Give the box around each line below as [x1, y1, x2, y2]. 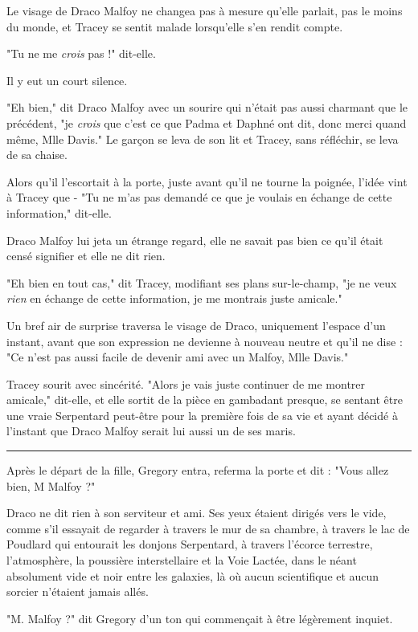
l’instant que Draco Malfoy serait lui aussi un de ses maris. [6, 422, 296, 439]
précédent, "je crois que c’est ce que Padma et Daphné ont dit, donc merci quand [6, 114, 407, 131]
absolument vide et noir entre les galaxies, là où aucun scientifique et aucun [6, 567, 379, 584]
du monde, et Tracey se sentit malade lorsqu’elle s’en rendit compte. [6, 18, 343, 35]
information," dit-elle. [6, 204, 112, 221]
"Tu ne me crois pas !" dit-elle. [6, 45, 156, 62]
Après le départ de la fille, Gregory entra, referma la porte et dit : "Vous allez [6, 462, 389, 479]
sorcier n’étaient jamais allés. [6, 583, 149, 600]
